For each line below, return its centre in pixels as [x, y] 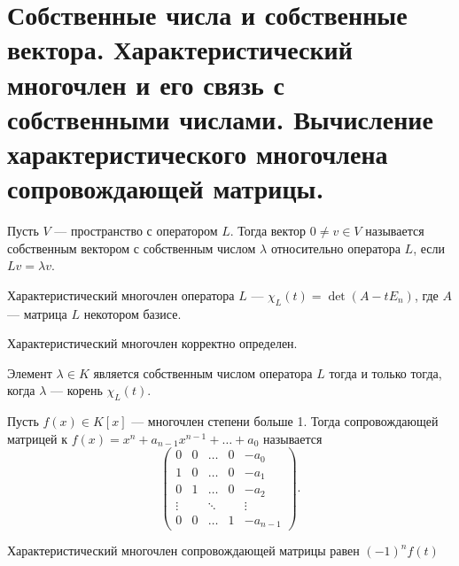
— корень [76, 390]
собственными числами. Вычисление [220, 118]
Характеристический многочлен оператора [121, 295]
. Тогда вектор [268, 231]
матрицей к [38, 438]
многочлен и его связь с [146, 84]
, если [429, 248]
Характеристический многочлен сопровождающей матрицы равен [183, 550]
